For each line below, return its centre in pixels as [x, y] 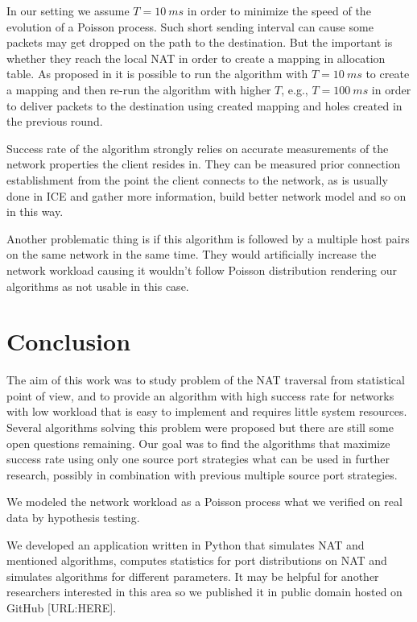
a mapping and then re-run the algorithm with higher [139, 89]
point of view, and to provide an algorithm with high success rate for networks [200, 395]
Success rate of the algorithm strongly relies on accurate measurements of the [198, 148]
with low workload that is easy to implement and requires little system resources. [207, 411]
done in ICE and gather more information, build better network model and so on [206, 195]
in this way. [35, 211]
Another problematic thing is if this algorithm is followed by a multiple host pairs [208, 238]
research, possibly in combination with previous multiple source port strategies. [202, 474]
